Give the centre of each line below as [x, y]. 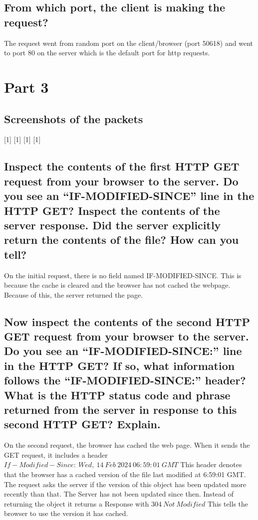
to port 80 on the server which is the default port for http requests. [107, 53]
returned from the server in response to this [121, 410]
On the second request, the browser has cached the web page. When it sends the [127, 445]
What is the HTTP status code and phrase [117, 395]
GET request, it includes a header [56, 454]
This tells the [228, 503]
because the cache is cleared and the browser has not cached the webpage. [117, 285]
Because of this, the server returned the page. [74, 294]
